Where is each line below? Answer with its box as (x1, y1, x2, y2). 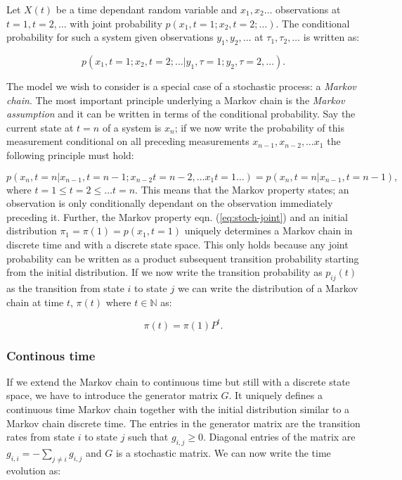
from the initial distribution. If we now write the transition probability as (6, 265, 323, 279)
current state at (6, 120, 74, 134)
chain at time (6, 294, 64, 309)
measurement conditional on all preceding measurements (6, 134, 249, 149)
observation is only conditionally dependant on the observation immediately (6, 196, 333, 210)
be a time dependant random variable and (56, 2, 238, 16)
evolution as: (6, 462, 61, 477)
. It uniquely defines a (228, 388, 323, 403)
